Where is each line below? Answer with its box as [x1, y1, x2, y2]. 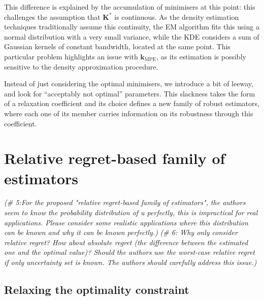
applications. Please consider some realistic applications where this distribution [4, 217, 248, 227]
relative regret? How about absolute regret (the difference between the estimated [4, 237, 248, 247]
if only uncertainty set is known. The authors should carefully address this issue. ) [4, 257, 257, 267]
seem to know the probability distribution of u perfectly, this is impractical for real [4, 207, 258, 218]
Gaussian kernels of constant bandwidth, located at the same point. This [4, 41, 230, 52]
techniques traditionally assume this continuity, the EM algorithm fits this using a [4, 21, 259, 32]
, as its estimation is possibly [156, 51, 246, 61]
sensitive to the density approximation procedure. [4, 61, 158, 72]
